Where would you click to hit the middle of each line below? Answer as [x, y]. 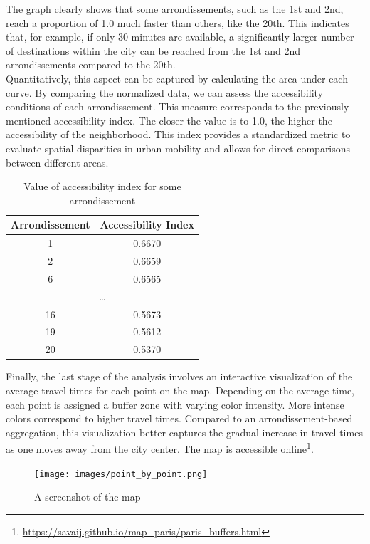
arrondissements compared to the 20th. [91, 64]
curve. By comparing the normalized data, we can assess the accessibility [164, 92]
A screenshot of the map [88, 497]
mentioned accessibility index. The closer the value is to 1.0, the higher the [169, 120]
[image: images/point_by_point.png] [121, 474]
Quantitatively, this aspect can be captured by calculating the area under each [177, 78]
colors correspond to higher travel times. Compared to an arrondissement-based [179, 418]
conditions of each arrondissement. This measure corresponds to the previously [178, 106]
